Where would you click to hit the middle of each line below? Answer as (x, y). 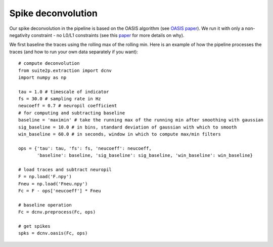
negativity (20, 35)
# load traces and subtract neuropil (65, 169)
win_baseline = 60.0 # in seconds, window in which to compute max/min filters (120, 134)
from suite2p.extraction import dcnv (65, 70)
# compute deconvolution (49, 64)
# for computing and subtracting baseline (72, 113)
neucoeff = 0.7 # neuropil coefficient (68, 106)
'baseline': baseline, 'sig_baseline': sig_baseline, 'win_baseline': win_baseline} (145, 155)
